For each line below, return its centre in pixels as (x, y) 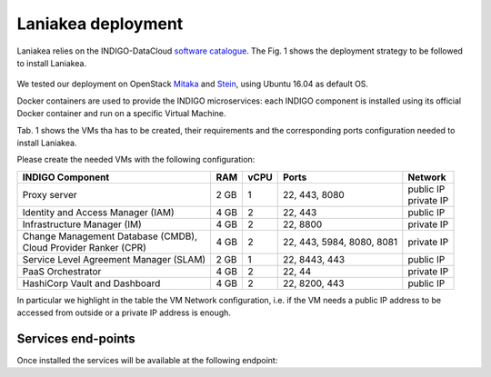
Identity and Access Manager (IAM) (98, 212)
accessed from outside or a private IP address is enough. (124, 313)
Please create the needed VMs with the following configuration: (136, 160)
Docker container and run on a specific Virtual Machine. (121, 114)
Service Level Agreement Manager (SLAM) (114, 259)
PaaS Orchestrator (62, 271)
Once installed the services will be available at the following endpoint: (147, 360)
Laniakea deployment (100, 24)
